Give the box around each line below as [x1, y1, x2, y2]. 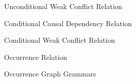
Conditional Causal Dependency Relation [4, 18, 132, 28]
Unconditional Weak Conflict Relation [4, 1, 122, 11]
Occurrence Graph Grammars [4, 68, 96, 79]
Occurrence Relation [4, 51, 67, 62]
